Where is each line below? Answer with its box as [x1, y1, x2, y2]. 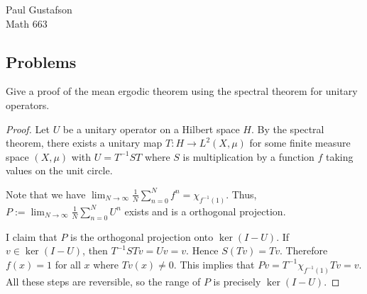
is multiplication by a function [182, 149, 314, 164]
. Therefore [279, 243, 328, 258]
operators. [6, 97, 50, 112]
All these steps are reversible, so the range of [6, 273, 201, 288]
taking [326, 149, 354, 164]
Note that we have [6, 186, 86, 201]
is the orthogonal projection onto [70, 229, 214, 244]
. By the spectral [251, 121, 324, 136]
